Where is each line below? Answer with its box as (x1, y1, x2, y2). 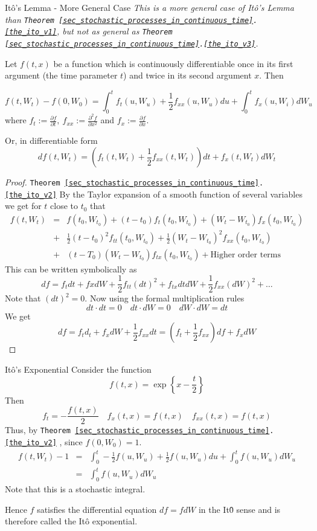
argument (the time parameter (5, 69, 118, 82)
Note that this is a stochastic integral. (5, 483, 146, 495)
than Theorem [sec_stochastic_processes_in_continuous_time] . (5, 13, 258, 25)
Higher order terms (210, 250, 281, 259)
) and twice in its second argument (123, 69, 252, 82)
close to (50, 199, 78, 212)
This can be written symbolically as (5, 262, 137, 275)
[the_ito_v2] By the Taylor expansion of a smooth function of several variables (5, 187, 303, 200)
